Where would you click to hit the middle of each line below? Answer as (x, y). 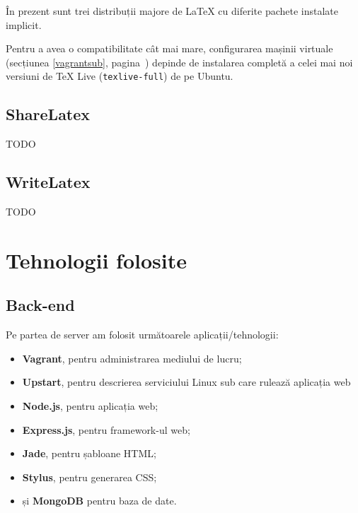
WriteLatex (48, 182)
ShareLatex (48, 114)
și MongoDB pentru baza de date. (99, 501)
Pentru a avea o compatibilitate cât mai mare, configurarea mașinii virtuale (169, 48)
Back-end (40, 305)
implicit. (24, 24)
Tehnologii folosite (96, 260)
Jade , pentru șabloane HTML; (89, 453)
